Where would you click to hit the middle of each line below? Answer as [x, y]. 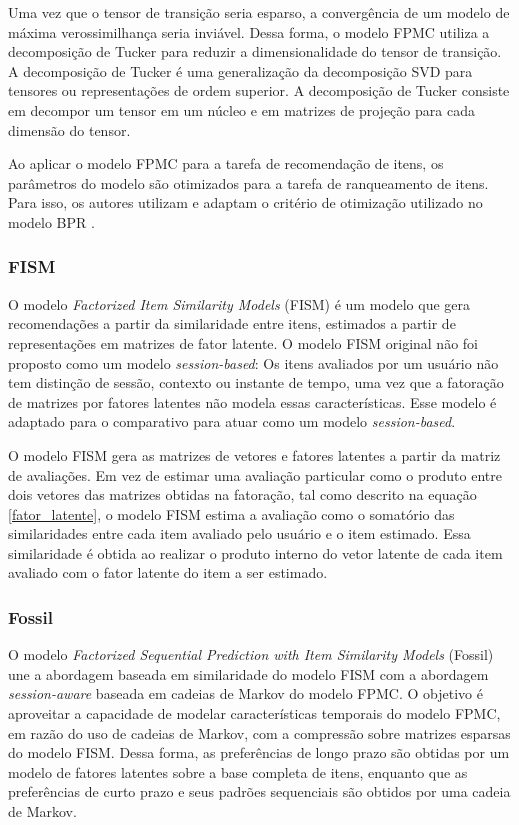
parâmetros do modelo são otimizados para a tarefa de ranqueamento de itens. [248, 182]
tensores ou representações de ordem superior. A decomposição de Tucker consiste [259, 90]
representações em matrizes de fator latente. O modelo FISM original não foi [243, 342]
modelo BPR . [51, 221]
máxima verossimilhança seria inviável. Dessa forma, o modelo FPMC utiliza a [249, 31]
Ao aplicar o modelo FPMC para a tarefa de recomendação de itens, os [226, 163]
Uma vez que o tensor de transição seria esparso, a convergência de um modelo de [259, 12]
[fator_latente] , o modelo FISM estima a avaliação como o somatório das [231, 513]
